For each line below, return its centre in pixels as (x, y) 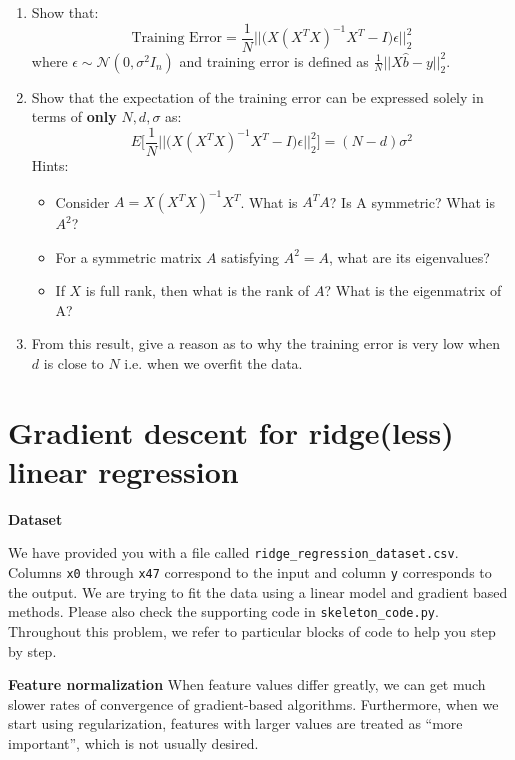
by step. (32, 650)
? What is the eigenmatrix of (413, 290)
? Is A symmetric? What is (412, 201)
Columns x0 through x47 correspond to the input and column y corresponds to (250, 572)
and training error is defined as (274, 60)
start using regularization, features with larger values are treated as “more (235, 723)
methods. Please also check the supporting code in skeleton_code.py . (223, 611)
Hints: (50, 164)
